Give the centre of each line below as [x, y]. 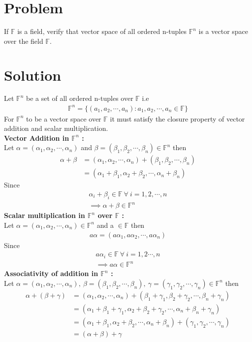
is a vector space [223, 31]
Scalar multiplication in [45, 215]
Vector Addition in [37, 138]
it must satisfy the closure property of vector [177, 118]
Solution [33, 75]
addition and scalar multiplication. [56, 128]
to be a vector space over [64, 118]
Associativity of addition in [51, 273]
